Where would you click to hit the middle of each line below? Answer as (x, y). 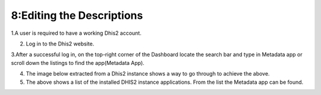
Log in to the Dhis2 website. (60, 44)
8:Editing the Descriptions (77, 15)
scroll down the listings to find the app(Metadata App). (78, 63)
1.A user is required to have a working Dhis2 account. (76, 33)
